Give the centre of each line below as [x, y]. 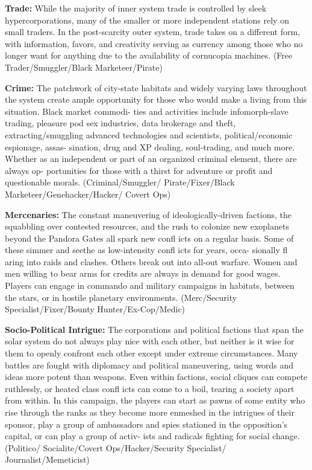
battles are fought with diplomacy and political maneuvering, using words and [149, 365]
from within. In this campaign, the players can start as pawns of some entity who [155, 400]
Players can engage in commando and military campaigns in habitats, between [150, 285]
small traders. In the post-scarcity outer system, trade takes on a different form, [152, 32]
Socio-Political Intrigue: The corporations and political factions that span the [154, 329]
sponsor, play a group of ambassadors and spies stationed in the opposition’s [146, 424]
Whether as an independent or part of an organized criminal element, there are [151, 159]
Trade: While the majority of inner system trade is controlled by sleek [136, 8]
